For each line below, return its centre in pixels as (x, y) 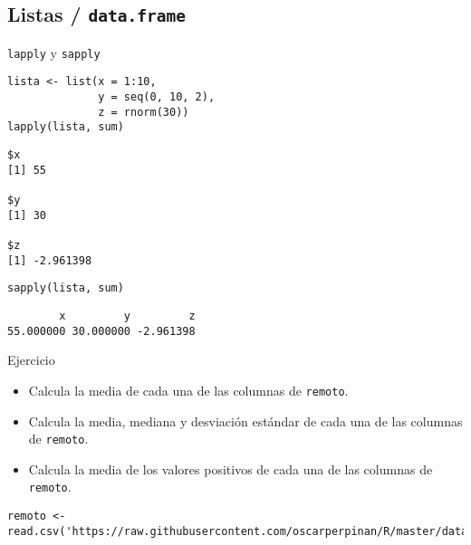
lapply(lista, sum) (66, 127)
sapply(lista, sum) (66, 288)
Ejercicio (31, 360)
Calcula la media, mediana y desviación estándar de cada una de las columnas (245, 421)
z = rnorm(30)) (144, 112)
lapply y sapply (54, 52)
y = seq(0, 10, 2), (157, 97)
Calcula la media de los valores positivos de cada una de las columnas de (231, 469)
